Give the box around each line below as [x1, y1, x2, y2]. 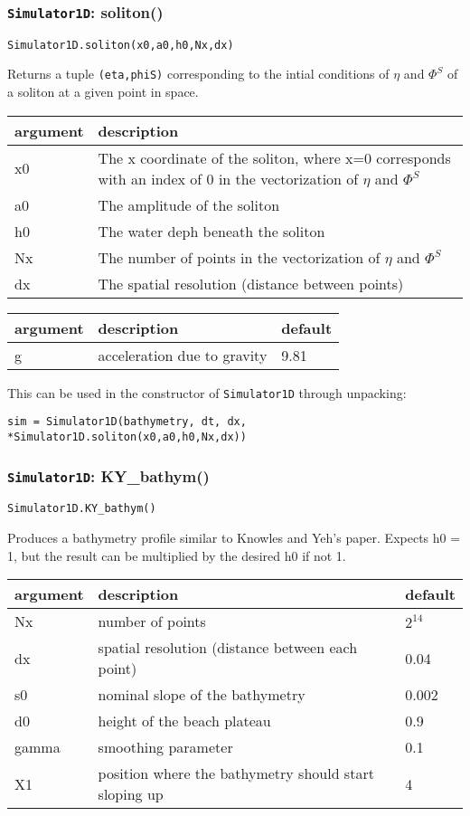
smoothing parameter [98, 736, 233, 758]
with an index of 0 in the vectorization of [98, 167, 359, 189]
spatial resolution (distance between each [98, 637, 358, 659]
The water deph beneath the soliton [98, 220, 325, 242]
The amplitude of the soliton [98, 194, 280, 215]
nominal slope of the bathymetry [98, 684, 305, 706]
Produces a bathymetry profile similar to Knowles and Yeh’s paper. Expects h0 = [7, 528, 461, 547]
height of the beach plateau [98, 710, 271, 732]
